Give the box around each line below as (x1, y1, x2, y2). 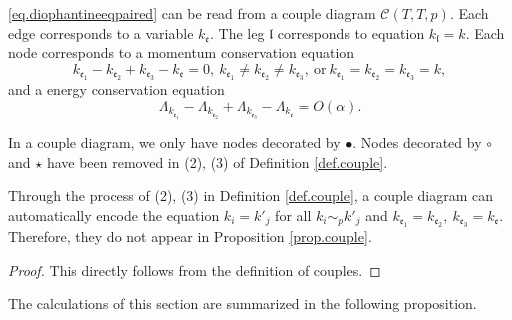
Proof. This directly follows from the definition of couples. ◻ (8, 259, 381, 280)
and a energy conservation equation (8, 79, 225, 100)
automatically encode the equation (8, 204, 220, 225)
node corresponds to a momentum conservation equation (8, 42, 355, 63)
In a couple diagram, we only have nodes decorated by (8, 132, 341, 153)
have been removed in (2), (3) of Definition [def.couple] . (46, 151, 388, 172)
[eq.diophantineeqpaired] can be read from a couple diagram (8, 3, 376, 23)
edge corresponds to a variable (8, 22, 194, 43)
